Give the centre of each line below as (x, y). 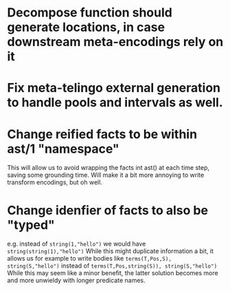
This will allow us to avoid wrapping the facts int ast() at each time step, (108, 168)
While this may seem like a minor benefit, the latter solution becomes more (113, 273)
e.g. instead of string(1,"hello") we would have (77, 244)
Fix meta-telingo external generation (114, 88)
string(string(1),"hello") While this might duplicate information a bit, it (111, 251)
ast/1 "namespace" (64, 149)
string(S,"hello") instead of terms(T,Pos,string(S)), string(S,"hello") (112, 266)
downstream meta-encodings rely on (115, 42)
